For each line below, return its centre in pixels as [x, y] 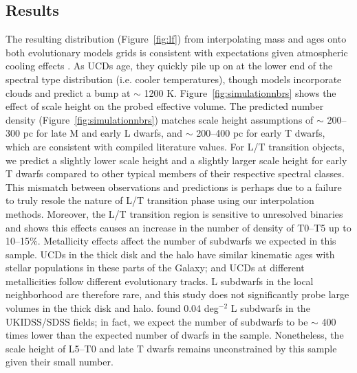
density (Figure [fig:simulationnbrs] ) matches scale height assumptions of [160, 119]
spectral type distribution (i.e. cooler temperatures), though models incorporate [174, 79]
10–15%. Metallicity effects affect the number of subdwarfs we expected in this [171, 241]
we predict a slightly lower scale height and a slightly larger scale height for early [176, 160]
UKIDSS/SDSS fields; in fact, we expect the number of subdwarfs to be [157, 321]
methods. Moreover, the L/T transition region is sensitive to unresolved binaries [174, 213]
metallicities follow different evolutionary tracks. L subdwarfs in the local [160, 281]
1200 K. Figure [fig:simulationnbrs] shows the [240, 92]
